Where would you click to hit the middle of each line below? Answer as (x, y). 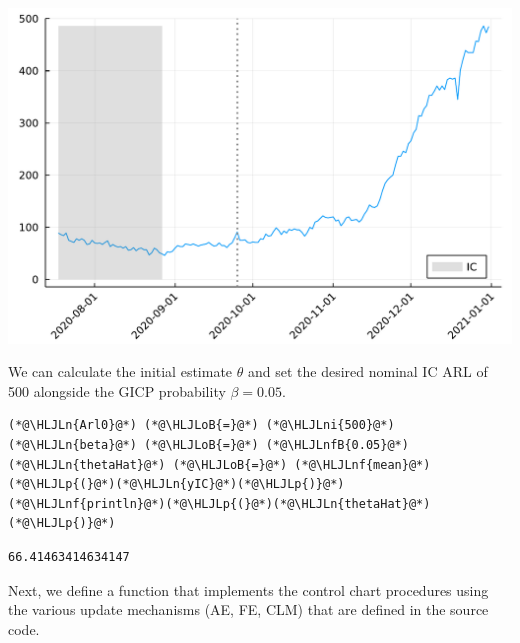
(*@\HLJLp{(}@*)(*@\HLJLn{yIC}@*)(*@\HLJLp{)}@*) (176, 484)
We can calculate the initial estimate (120, 371)
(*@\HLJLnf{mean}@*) (362, 464)
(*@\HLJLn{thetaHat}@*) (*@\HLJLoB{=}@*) (148, 464)
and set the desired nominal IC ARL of (367, 371)
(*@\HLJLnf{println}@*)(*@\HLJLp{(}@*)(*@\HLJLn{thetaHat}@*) (219, 503)
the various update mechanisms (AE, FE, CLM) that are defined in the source (248, 609)
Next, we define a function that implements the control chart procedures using (248, 589)
